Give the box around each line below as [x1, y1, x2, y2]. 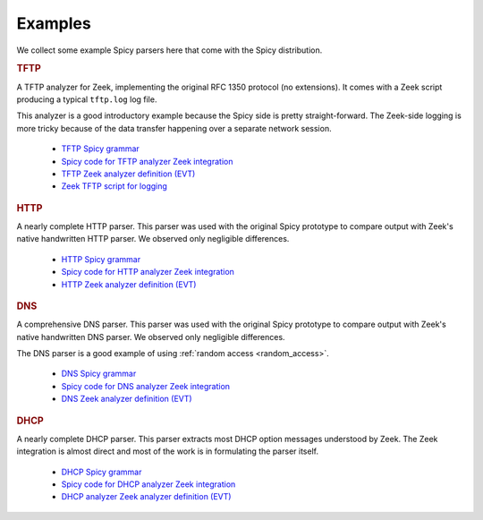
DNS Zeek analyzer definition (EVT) [61, 394, 192, 405]
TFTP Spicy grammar [61, 143, 140, 154]
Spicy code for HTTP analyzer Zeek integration [61, 267, 234, 277]
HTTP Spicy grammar [61, 253, 141, 264]
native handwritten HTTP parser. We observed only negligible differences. [16, 234, 290, 244]
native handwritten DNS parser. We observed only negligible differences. [16, 331, 285, 342]
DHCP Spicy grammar [61, 466, 142, 477]
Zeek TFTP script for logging [61, 181, 167, 192]
